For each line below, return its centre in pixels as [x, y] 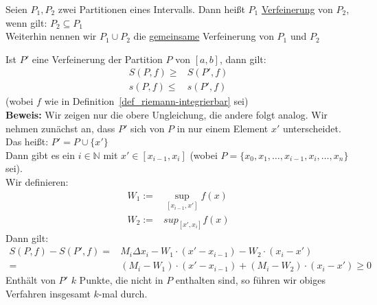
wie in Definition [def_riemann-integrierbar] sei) [146, 101]
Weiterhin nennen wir [51, 36]
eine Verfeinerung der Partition [97, 59]
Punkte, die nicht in [121, 280]
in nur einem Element [222, 128]
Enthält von [31, 280]
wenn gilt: [26, 22]
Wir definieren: [37, 182]
